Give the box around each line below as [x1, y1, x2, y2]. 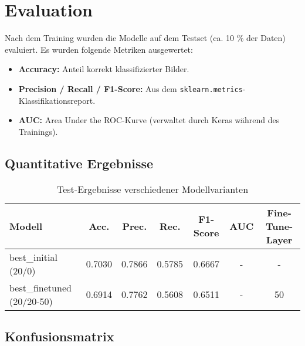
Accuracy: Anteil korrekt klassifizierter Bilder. [18, 63, 189, 75]
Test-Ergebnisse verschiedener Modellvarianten [56, 182, 249, 196]
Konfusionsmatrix [5, 327, 114, 345]
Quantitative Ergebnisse [5, 154, 154, 172]
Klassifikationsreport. [18, 94, 96, 106]
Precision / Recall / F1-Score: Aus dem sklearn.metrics [18, 82, 243, 94]
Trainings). [18, 125, 58, 137]
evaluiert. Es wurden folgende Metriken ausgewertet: [5, 43, 193, 55]
